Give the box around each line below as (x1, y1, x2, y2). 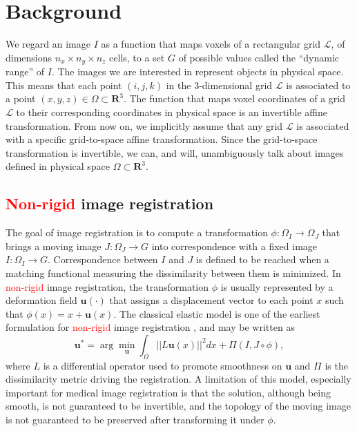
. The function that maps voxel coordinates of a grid (123, 91, 345, 106)
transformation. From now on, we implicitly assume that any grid (6, 118, 283, 133)
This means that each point (6, 77, 122, 92)
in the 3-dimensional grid (166, 77, 273, 92)
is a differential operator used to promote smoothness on (43, 358, 282, 372)
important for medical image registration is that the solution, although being (6, 385, 331, 399)
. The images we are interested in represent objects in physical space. (51, 64, 344, 79)
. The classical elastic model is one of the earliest (113, 306, 320, 320)
